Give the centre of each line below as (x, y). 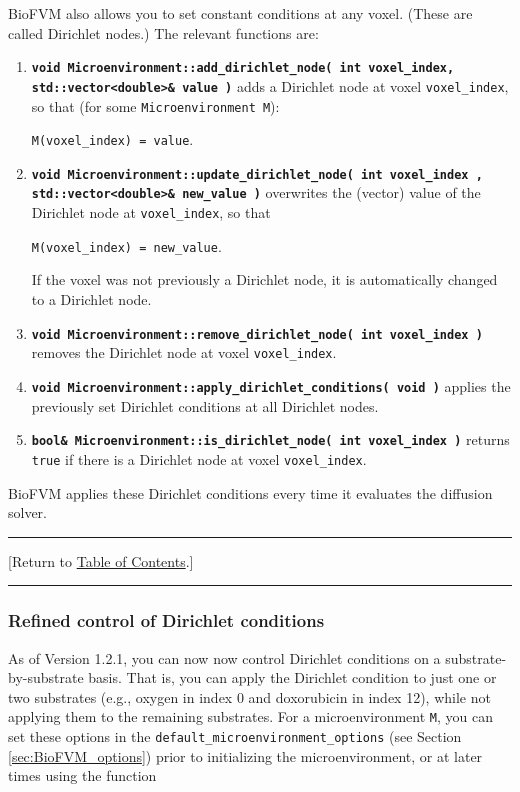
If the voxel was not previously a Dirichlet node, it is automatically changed (264, 279)
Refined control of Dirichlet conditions (166, 620)
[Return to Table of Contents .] (101, 560)
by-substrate (46, 677)
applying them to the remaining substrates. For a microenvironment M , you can (250, 716)
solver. (28, 512)
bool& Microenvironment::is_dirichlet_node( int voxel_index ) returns (270, 439)
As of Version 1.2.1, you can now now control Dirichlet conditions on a (224, 657)
